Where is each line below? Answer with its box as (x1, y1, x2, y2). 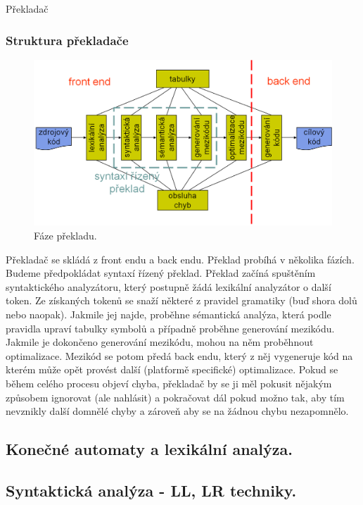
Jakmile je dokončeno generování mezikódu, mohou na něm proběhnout (6, 335, 314, 349)
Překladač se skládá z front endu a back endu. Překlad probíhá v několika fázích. (6, 251, 355, 266)
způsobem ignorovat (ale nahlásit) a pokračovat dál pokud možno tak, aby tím (6, 389, 345, 404)
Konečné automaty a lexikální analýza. (6, 438, 293, 460)
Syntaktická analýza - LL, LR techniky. (6, 479, 297, 501)
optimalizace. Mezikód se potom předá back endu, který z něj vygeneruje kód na (6, 348, 353, 363)
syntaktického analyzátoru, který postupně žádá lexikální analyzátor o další (6, 279, 331, 294)
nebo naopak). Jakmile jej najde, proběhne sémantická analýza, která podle (6, 306, 331, 321)
